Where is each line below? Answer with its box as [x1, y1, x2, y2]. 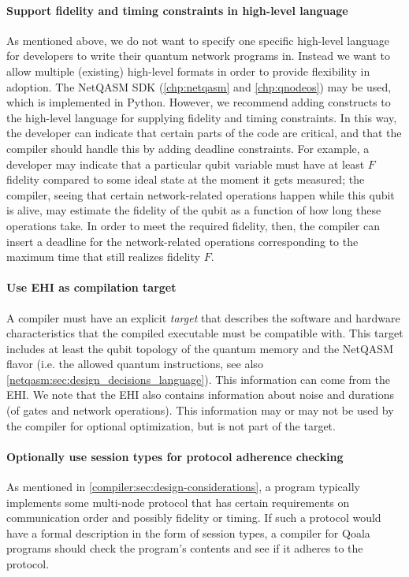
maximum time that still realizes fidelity [6, 248, 200, 265]
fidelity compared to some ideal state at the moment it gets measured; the [6, 171, 365, 188]
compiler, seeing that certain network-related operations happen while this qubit [6, 186, 395, 203]
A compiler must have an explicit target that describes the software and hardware [6, 309, 400, 326]
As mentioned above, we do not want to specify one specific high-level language [6, 32, 389, 48]
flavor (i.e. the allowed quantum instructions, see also [6, 356, 263, 372]
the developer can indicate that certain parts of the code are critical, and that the [6, 125, 402, 141]
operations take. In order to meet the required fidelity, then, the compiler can [6, 217, 380, 233]
